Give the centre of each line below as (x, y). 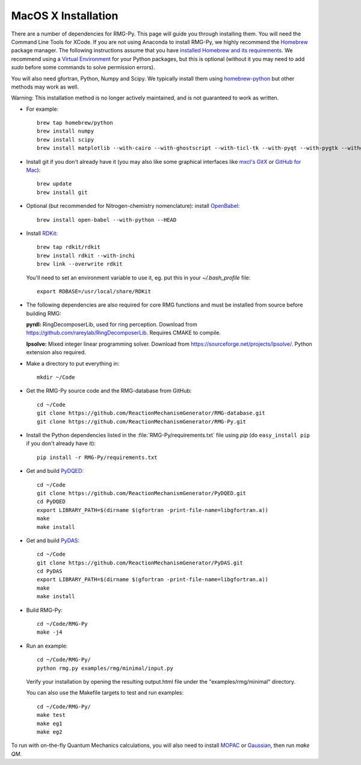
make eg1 (50, 723)
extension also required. (56, 352)
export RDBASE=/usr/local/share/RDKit (94, 291)
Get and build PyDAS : (53, 540)
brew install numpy (66, 131)
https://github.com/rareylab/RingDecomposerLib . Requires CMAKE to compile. (123, 333)
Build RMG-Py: (45, 610)
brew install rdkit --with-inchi (86, 255)
